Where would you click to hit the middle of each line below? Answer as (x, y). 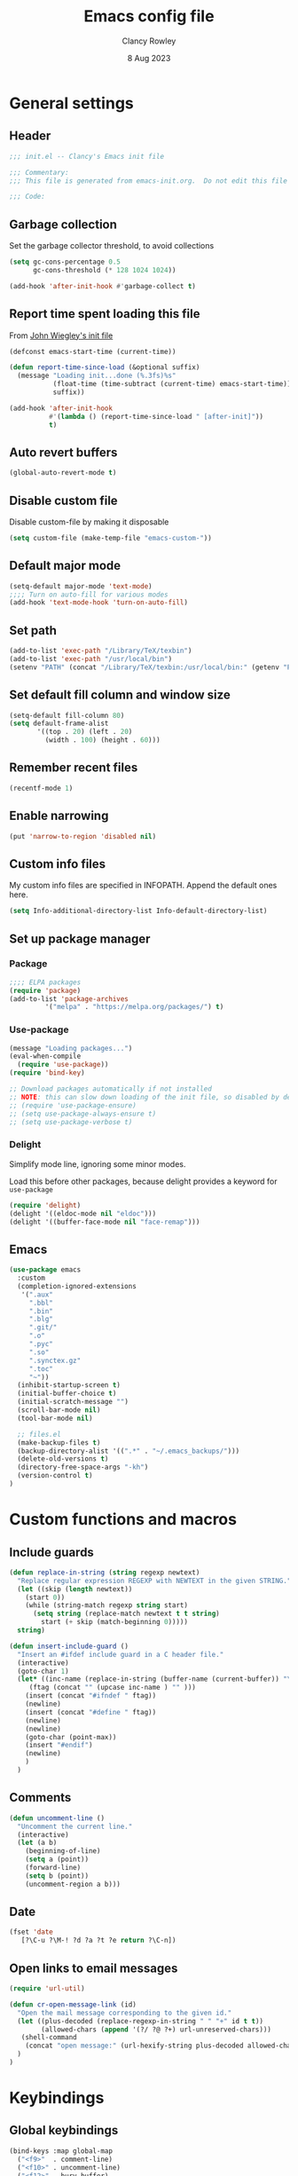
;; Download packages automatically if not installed (111, 1089)
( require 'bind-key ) (47, 1073)
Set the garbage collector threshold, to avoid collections (112, 246)
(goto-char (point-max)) (71, 1737)
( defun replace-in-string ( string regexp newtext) (105, 1573)
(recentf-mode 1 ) (41, 788)
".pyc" (41, 1344)
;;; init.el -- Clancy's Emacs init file (87, 156)
